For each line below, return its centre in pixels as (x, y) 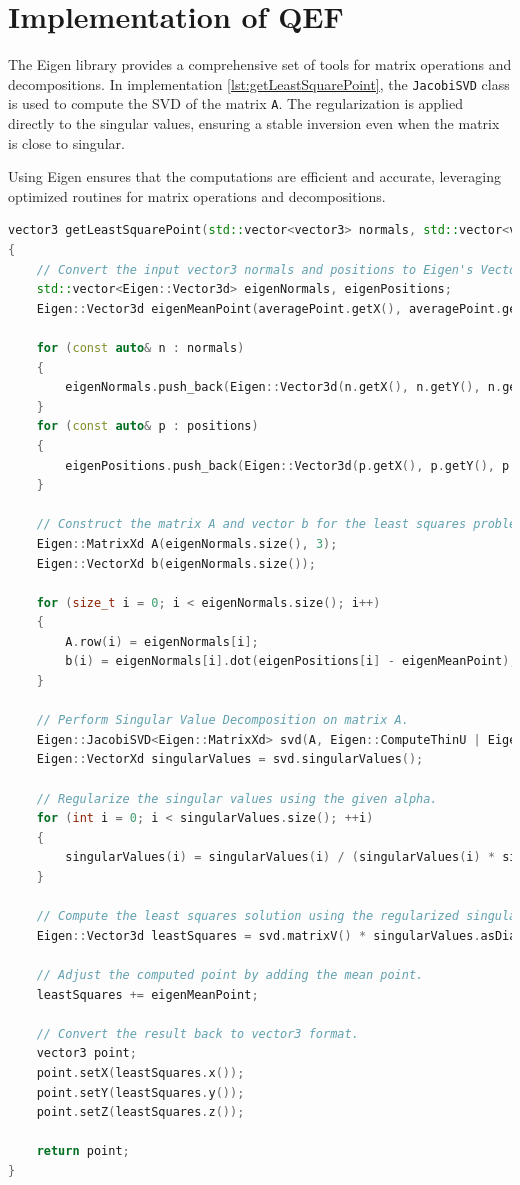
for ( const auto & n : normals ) (140, 347)
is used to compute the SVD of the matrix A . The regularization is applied (235, 103)
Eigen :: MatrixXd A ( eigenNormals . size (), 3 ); (187, 543)
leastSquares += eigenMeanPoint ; (147, 994)
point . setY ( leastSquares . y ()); (140, 1092)
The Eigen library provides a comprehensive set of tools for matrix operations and (260, 64)
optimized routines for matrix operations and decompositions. (197, 195)
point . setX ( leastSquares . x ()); (140, 1072)
